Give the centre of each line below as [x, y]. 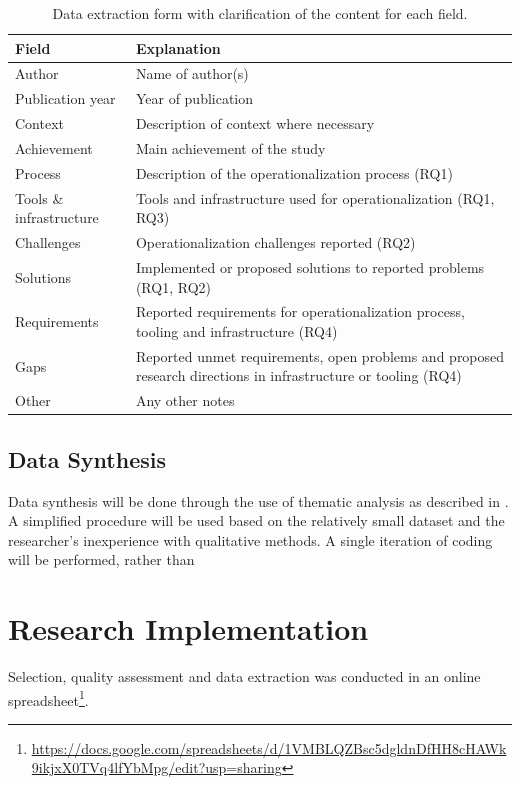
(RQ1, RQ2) [173, 286]
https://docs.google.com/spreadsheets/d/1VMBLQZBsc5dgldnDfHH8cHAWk [269, 747]
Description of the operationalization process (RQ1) [294, 172]
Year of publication [194, 98]
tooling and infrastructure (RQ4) [236, 330]
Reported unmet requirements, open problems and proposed [320, 355]
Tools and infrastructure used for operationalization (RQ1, [315, 197]
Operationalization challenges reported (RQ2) [275, 242]
